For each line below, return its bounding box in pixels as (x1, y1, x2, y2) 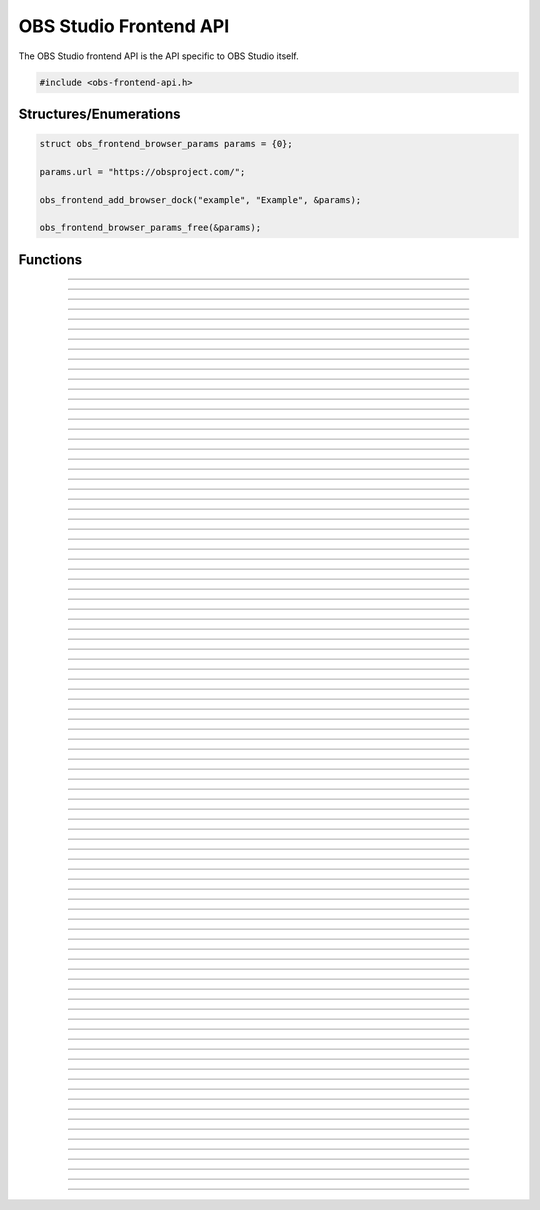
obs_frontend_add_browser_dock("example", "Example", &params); (39, 194, 362, 205)
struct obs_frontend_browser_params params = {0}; (39, 138, 294, 150)
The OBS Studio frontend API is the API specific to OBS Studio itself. (18, 50, 299, 62)
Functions (18, 251, 83, 268)
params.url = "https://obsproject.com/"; (39, 166, 246, 177)
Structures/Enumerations (18, 105, 181, 122)
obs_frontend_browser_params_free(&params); (39, 222, 262, 234)
